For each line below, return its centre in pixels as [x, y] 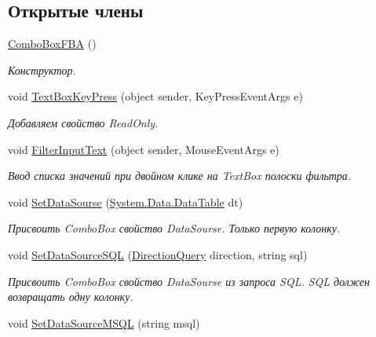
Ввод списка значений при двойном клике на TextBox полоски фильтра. [180, 176]
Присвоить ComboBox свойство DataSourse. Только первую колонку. [174, 228]
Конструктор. [42, 70]
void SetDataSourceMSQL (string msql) [104, 322]
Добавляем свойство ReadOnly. [83, 122]
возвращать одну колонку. [71, 297]
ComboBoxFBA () [52, 44]
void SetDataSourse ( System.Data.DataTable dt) [126, 201]
